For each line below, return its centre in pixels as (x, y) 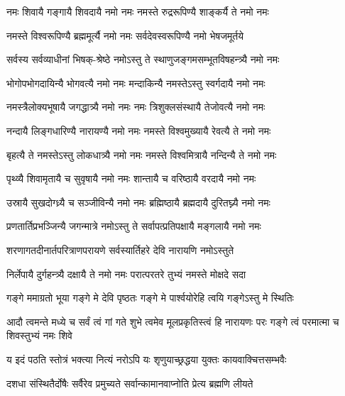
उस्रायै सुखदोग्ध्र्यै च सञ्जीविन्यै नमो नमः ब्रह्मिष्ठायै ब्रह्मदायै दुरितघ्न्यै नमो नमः (138, 202)
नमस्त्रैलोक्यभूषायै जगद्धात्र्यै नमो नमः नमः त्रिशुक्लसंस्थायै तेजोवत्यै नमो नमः (136, 107)
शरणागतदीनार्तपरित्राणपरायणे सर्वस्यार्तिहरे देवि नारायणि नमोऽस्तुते (120, 249)
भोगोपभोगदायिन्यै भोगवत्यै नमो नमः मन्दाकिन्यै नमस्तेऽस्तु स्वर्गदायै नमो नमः (136, 83)
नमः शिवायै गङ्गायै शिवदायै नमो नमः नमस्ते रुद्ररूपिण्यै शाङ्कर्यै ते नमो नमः (138, 11)
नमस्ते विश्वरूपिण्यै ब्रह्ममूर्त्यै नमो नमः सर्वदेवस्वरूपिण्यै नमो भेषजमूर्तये (125, 35)
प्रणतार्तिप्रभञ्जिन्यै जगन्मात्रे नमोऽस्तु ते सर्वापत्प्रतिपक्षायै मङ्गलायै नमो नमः (134, 226)
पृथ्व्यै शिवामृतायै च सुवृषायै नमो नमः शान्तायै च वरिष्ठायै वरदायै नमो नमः (131, 178)
